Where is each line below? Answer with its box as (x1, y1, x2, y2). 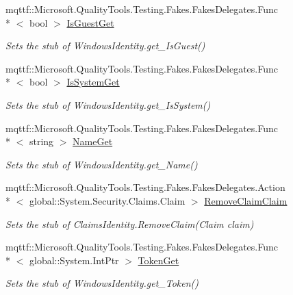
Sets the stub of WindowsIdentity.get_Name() (5, 157, 198, 171)
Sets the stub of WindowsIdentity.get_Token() (5, 276, 199, 290)
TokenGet (138, 253, 179, 267)
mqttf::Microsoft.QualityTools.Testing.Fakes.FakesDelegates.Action (5, 180, 285, 194)
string (29, 134, 54, 149)
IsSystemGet (66, 75, 120, 89)
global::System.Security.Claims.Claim (29, 193, 186, 207)
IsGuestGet (66, 15, 114, 29)
